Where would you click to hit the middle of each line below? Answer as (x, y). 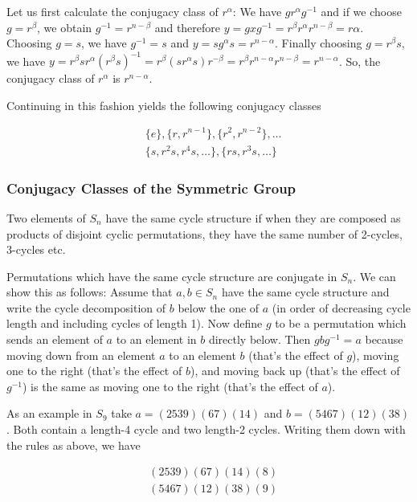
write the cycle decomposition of (86, 307)
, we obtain (65, 27)
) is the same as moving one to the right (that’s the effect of (170, 386)
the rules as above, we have (74, 445)
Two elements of (46, 217)
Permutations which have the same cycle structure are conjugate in (172, 276)
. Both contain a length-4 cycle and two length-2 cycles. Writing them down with (206, 429)
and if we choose (361, 11)
